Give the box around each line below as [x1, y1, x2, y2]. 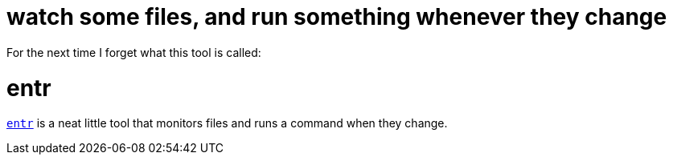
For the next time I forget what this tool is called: [6, 45, 261, 59]
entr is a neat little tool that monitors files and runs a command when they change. [6, 116, 448, 131]
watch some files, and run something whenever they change [6, 3, 667, 30]
